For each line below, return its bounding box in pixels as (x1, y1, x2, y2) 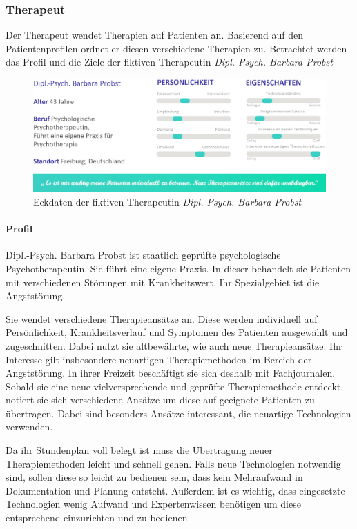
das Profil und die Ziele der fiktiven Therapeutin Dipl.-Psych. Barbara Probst (6, 54, 333, 69)
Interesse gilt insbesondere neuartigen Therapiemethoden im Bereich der (6, 352, 312, 366)
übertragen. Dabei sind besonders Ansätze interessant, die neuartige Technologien (6, 406, 351, 420)
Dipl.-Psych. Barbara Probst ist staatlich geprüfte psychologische (6, 248, 281, 262)
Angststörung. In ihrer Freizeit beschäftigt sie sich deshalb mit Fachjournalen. (6, 366, 336, 380)
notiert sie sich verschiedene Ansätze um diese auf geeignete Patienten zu (6, 392, 315, 407)
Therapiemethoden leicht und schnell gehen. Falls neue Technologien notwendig (6, 456, 341, 470)
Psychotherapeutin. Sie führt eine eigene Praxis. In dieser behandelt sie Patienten (6, 261, 351, 275)
